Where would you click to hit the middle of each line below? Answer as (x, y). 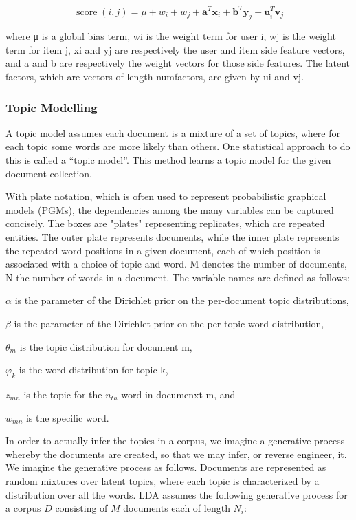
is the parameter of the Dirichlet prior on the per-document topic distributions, (182, 300)
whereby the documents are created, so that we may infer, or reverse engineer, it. (176, 454)
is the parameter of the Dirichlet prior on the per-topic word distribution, (169, 324)
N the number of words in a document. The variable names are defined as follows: (178, 277)
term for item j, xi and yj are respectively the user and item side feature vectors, (175, 49)
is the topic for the (63, 394)
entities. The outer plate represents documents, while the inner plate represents (173, 237)
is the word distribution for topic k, (93, 370)
